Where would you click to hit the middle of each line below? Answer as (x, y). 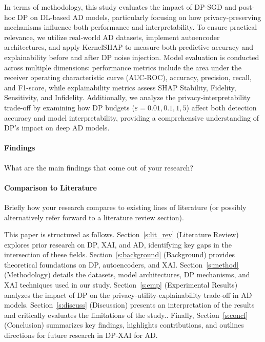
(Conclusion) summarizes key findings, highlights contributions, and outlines (124, 325)
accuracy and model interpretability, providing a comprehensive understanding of (132, 117)
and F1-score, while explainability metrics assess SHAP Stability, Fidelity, (120, 87)
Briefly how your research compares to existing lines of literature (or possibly (125, 207)
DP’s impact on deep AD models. (57, 128)
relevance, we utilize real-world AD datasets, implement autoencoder (112, 37)
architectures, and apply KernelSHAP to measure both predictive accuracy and (129, 47)
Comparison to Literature (50, 187)
